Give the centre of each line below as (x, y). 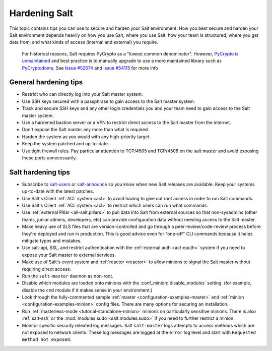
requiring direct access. (47, 269)
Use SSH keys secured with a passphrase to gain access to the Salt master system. (109, 101)
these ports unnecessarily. (50, 158)
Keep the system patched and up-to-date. (65, 144)
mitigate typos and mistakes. (52, 241)
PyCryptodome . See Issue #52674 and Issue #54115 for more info (90, 68)
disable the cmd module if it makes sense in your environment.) (87, 290)
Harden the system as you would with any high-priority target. (86, 137)
